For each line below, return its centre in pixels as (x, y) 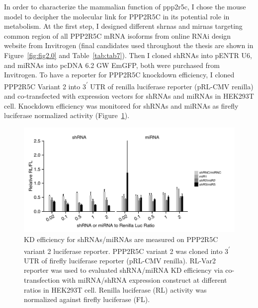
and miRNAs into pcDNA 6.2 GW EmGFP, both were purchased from (112, 65)
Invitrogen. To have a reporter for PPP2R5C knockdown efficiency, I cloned (119, 75)
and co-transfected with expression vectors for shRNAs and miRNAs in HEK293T (129, 96)
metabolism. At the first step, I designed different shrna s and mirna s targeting (123, 26)
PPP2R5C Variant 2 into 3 (45, 86)
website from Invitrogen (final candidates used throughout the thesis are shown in (129, 45)
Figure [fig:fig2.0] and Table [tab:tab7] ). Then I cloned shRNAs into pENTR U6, (128, 55)
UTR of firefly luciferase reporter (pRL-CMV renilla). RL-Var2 (120, 260)
